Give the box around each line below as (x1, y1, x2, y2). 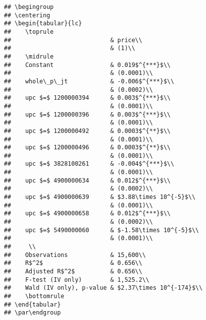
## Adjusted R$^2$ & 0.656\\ (4, 268, 143, 275)
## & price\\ (4, 36, 143, 44)
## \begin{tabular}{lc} (4, 20, 82, 27)
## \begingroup (4, 3, 54, 10)
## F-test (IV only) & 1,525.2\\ (4, 276, 150, 283)
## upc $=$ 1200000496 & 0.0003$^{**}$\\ (4, 144, 171, 151)
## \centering (4, 11, 51, 19)
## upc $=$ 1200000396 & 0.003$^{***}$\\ (4, 111, 171, 118)
